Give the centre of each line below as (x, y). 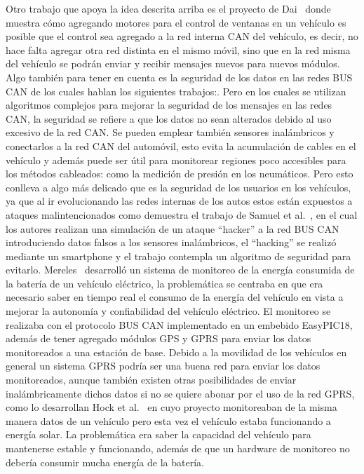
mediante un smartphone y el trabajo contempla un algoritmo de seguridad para (178, 256)
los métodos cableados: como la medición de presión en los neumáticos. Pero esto (180, 174)
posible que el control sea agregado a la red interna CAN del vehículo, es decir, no (182, 36)
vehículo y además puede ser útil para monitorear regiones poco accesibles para (176, 160)
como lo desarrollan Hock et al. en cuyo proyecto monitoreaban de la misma (171, 407)
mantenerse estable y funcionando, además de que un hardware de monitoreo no (178, 448)
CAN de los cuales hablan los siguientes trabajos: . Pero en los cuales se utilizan (176, 91)
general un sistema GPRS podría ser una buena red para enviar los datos (163, 366)
